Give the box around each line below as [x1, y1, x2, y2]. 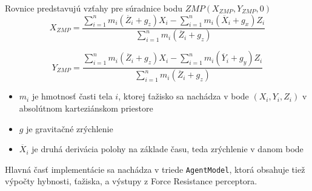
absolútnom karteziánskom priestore [19, 101, 153, 114]
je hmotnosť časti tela [32, 90, 113, 102]
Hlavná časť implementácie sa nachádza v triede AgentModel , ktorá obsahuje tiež [5, 163, 305, 175]
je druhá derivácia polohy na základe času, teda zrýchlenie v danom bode [32, 142, 304, 155]
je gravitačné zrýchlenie [26, 122, 113, 135]
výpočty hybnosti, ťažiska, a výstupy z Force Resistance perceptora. [5, 175, 257, 187]
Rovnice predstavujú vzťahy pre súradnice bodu [5, 2, 182, 14]
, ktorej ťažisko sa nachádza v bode [118, 90, 249, 102]
